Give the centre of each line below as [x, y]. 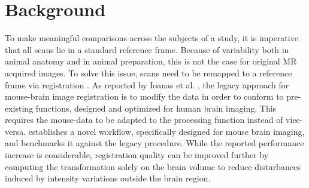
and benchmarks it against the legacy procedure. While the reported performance [154, 143]
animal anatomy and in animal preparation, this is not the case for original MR [151, 61]
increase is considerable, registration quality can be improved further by [137, 155]
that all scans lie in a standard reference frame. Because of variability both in [147, 49]
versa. [16, 131]
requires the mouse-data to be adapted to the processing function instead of [144, 120]
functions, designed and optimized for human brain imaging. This [156, 108]
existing [19, 108]
